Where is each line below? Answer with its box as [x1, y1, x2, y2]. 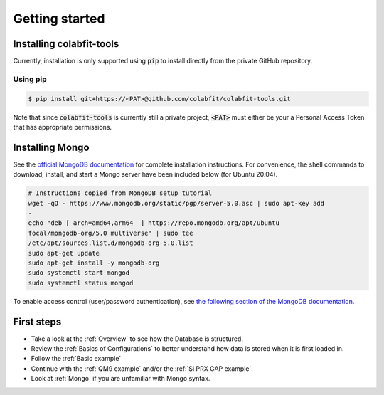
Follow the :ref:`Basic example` [31, 354, 122, 363]
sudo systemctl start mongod [28, 269, 130, 277]
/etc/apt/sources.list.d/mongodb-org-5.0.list [28, 239, 193, 247]
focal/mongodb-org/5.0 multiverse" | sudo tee [28, 228, 193, 237]
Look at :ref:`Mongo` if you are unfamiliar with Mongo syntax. [31, 374, 210, 383]
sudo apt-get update [28, 249, 100, 257]
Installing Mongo [13, 141, 90, 153]
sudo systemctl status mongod [28, 278, 134, 287]
